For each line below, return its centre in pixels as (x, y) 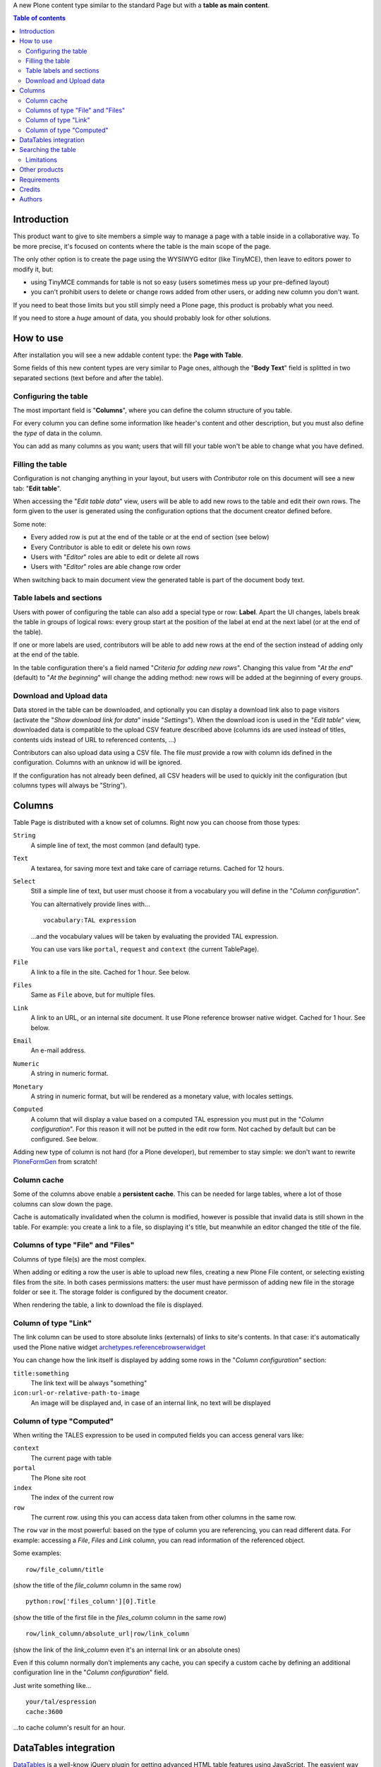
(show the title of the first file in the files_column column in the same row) (120, 1617)
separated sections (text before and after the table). (88, 377)
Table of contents (40, 18)
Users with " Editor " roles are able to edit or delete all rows (115, 557)
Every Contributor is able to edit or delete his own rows (110, 547)
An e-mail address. (58, 1050)
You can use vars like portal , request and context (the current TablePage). (145, 949)
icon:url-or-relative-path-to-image (77, 1393)
